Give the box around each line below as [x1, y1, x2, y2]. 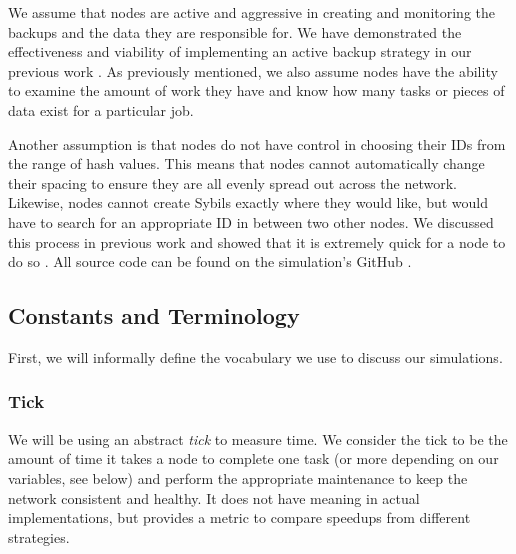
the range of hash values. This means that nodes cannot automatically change [8, 153, 485, 174]
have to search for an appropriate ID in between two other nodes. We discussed [8, 211, 494, 232]
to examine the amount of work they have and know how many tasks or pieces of [8, 80, 505, 101]
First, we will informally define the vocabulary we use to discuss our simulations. [8, 346, 503, 367]
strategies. [8, 526, 70, 547]
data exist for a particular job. [8, 99, 194, 120]
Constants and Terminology [8, 300, 300, 331]
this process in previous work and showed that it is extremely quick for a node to [8, 231, 506, 252]
